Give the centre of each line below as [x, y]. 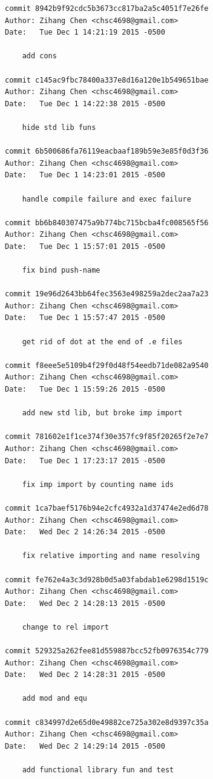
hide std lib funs [59, 127]
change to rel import [65, 627]
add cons [39, 56]
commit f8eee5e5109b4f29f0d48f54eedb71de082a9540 [107, 365]
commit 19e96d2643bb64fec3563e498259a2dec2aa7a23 [107, 294]
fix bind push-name [61, 270]
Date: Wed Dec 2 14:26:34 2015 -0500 [85, 532]
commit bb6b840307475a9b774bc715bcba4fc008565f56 [107, 223]
